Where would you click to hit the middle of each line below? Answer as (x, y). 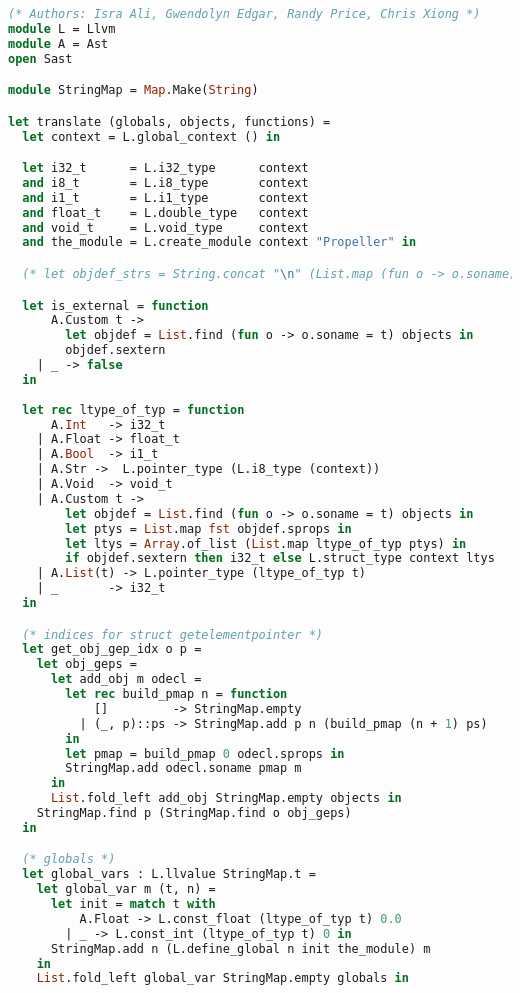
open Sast (40, 58)
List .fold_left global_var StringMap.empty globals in (222, 978)
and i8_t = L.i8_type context (165, 182)
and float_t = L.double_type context (165, 212)
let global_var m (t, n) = (126, 889)
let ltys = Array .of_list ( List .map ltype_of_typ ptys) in (266, 543)
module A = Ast (58, 43)
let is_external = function (115, 305)
